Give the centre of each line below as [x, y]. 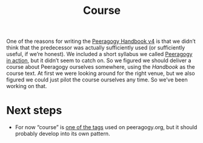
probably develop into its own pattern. [62, 134]
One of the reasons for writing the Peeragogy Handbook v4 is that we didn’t [101, 41]
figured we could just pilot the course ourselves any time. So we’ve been [97, 80]
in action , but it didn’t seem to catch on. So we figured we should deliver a [99, 60]
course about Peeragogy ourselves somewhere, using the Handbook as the [101, 67]
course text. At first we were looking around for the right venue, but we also [101, 74]
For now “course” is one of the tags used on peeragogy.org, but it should [106, 127]
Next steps [34, 111]
